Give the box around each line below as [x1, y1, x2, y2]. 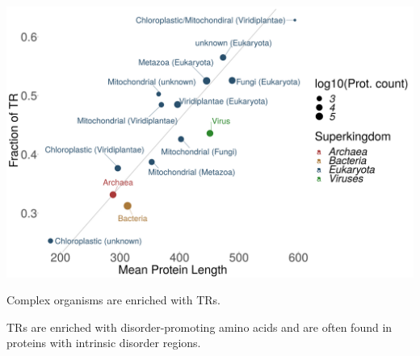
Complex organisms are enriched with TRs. [6, 291, 220, 308]
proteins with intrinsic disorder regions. [6, 334, 201, 351]
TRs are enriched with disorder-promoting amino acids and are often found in [6, 318, 393, 335]
